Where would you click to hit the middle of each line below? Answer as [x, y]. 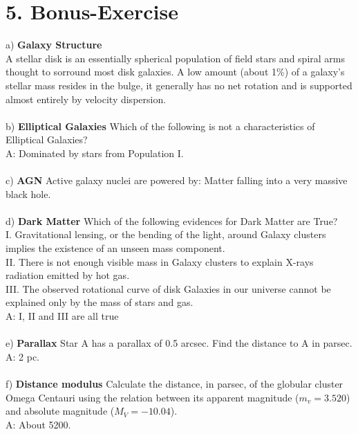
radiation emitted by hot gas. [68, 275]
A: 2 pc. [22, 356]
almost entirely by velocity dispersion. [86, 99]
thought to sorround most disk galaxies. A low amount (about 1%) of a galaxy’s [175, 72]
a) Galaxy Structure [54, 45]
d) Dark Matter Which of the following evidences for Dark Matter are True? [172, 220]
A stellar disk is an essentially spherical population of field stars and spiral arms [175, 58]
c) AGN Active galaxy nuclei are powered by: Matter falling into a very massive [177, 180]
